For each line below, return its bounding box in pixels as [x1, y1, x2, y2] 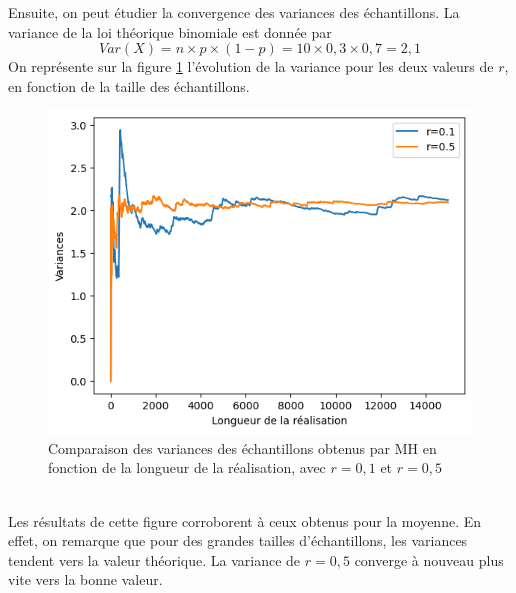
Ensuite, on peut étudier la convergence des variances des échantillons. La [8, 2, 460, 22]
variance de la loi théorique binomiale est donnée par [8, 21, 332, 42]
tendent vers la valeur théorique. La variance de [8, 549, 301, 570]
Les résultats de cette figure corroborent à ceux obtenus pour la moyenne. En [8, 510, 482, 531]
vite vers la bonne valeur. [8, 569, 163, 590]
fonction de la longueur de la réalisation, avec [48, 457, 326, 478]
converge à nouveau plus [354, 549, 504, 570]
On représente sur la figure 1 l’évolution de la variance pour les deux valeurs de [8, 56, 494, 77]
